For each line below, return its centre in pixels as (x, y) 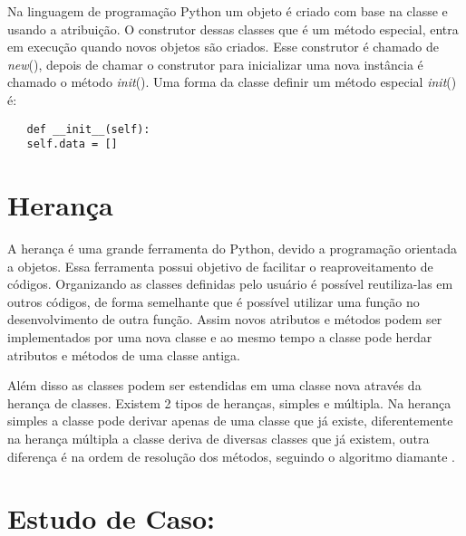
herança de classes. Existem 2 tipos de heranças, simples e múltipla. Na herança (229, 402)
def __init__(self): (88, 129)
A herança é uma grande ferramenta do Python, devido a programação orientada (232, 248)
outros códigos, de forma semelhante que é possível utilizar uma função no (214, 301)
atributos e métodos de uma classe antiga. (124, 354)
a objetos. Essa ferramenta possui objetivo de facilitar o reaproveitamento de (220, 266)
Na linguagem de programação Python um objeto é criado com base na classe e (228, 11)
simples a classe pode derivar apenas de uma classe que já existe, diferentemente (230, 421)
